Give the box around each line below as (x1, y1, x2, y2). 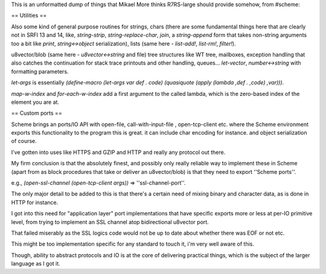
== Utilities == (11, 12, 47, 19)
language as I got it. (11, 260, 60, 267)
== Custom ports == (11, 109, 63, 117)
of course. (11, 138, 37, 145)
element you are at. (11, 98, 60, 106)
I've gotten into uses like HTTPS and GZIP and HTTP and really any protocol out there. (11, 148, 226, 156)
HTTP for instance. (11, 199, 59, 206)
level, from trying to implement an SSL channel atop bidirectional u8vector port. (11, 218, 209, 226)
